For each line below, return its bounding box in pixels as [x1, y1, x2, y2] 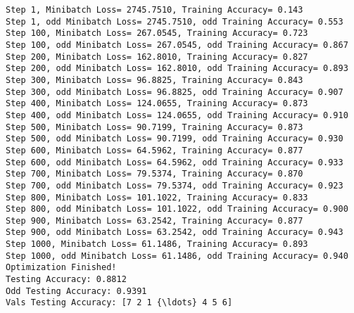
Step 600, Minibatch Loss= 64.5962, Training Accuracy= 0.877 [6, 145, 303, 155]
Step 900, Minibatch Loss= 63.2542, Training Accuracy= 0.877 [6, 215, 303, 226]
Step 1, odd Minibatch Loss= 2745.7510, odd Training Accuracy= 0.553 [6, 16, 343, 27]
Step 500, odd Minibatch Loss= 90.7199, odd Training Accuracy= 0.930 [6, 134, 343, 144]
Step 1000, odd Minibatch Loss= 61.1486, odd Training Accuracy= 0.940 [6, 250, 348, 261]
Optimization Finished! [6, 262, 117, 273]
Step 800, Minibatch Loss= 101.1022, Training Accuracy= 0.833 [6, 192, 308, 203]
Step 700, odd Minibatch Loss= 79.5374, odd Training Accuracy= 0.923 [6, 180, 343, 191]
